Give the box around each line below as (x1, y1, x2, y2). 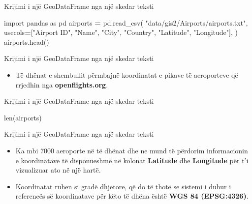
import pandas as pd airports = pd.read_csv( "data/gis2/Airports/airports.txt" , (4, 17, 248, 28)
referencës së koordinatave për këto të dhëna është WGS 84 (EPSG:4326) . (15, 191, 249, 201)
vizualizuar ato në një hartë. (15, 165, 101, 175)
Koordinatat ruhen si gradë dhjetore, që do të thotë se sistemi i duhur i (15, 181, 231, 191)
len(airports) (4, 112, 42, 122)
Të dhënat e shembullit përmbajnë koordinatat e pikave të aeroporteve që (15, 69, 238, 80)
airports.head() (4, 36, 49, 47)
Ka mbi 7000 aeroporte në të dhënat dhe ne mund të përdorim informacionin (15, 145, 248, 155)
